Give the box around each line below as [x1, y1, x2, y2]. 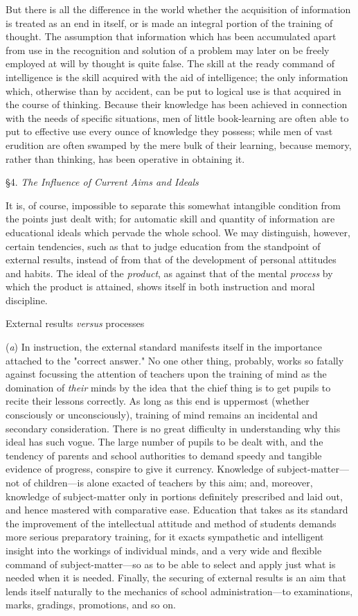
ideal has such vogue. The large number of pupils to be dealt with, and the [6, 434, 323, 449]
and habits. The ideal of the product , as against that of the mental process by [6, 265, 333, 280]
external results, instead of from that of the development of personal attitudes [6, 252, 337, 267]
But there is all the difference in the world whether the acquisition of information [6, 2, 351, 16]
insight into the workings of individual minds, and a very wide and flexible [6, 543, 322, 557]
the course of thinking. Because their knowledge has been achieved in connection [6, 97, 348, 112]
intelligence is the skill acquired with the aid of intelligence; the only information [6, 69, 348, 84]
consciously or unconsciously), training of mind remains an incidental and [6, 407, 318, 422]
